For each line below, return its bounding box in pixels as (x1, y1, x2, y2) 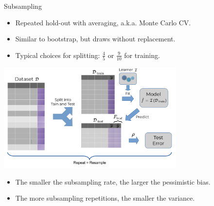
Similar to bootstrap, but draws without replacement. (15, 34, 176, 44)
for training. (124, 50, 160, 60)
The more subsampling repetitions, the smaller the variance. (15, 193, 195, 203)
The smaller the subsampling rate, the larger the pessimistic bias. (15, 176, 211, 187)
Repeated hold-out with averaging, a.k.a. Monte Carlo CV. (15, 17, 191, 27)
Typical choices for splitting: (15, 50, 100, 60)
